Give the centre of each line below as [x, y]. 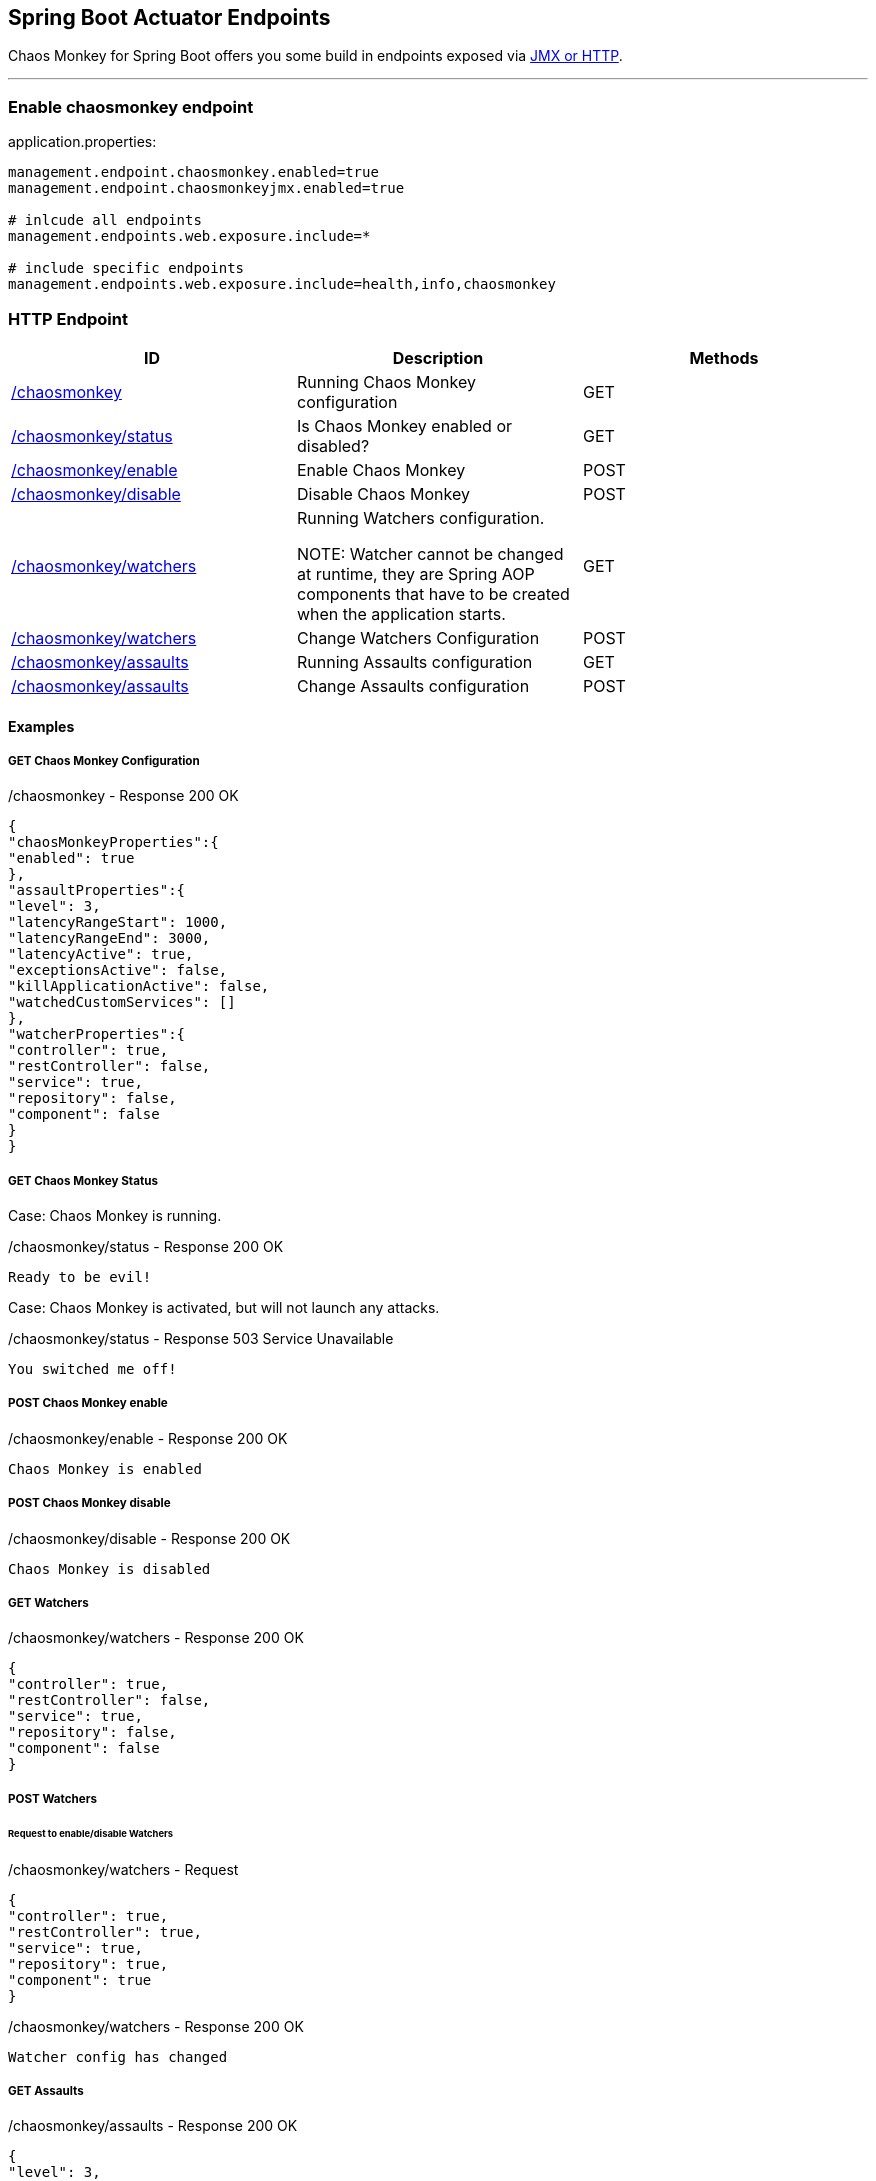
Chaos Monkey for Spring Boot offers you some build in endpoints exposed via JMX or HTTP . [315, 56]
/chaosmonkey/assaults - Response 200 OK [153, 2126]
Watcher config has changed [118, 2056]
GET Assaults [46, 2090]
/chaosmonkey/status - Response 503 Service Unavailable [201, 1339]
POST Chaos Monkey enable [88, 1403]
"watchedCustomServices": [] [122, 1002]
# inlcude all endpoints [105, 220]
